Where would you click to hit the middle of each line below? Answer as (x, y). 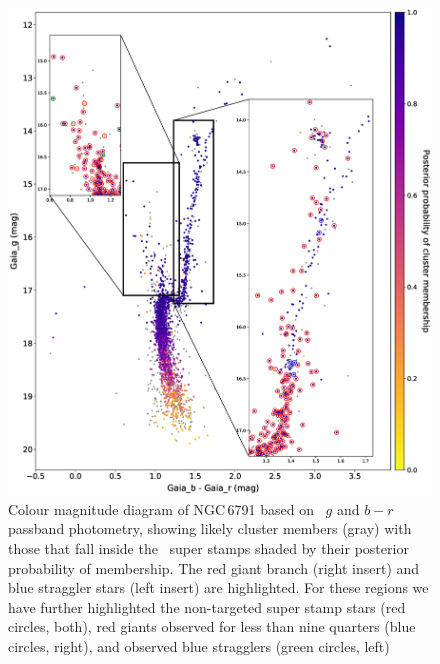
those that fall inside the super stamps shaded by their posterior (208, 548)
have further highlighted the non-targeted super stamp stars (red (207, 606)
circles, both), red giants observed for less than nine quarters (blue (212, 626)
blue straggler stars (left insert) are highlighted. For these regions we (218, 587)
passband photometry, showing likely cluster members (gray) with (210, 528)
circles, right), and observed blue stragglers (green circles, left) (199, 646)
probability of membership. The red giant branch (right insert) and (214, 567)
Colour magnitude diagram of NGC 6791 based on (161, 508)
